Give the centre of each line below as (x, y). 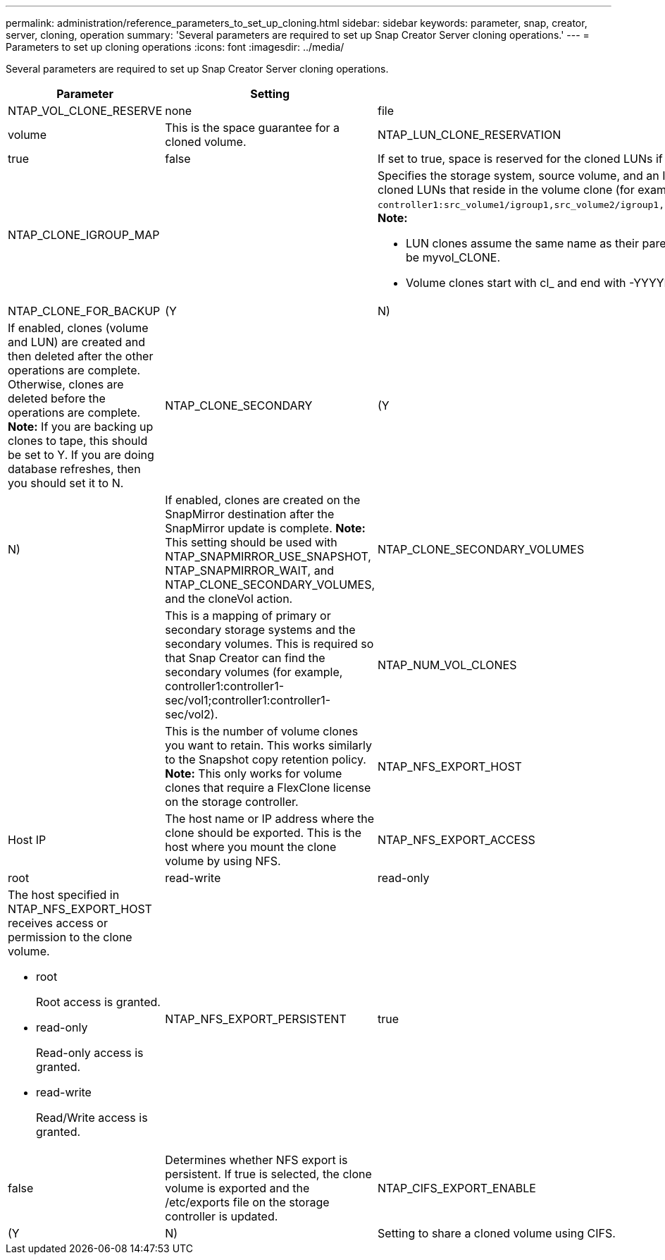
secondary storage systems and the (260, 630)
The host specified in (64, 895)
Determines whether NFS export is (256, 1160)
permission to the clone (70, 937)
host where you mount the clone (251, 847)
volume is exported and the (237, 1188)
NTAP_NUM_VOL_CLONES (447, 665)
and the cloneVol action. (229, 599)
